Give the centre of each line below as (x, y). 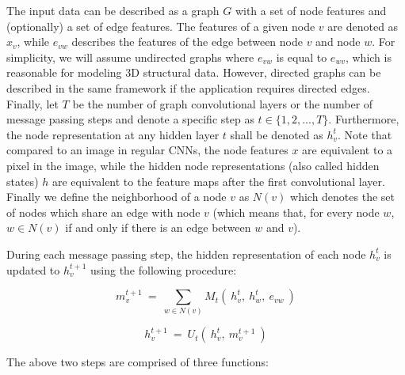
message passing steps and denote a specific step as (130, 119)
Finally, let (32, 103)
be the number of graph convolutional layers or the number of (223, 103)
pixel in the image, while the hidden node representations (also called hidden (193, 165)
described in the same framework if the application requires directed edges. (188, 87)
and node (338, 42)
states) (23, 181)
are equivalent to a (348, 150)
